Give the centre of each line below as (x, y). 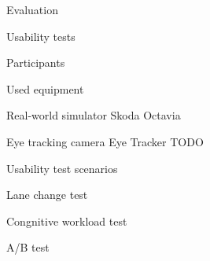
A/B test (28, 247)
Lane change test (47, 195)
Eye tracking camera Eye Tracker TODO (105, 141)
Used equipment (45, 88)
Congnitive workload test (67, 221)
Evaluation (32, 9)
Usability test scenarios (62, 168)
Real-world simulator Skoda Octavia (94, 115)
